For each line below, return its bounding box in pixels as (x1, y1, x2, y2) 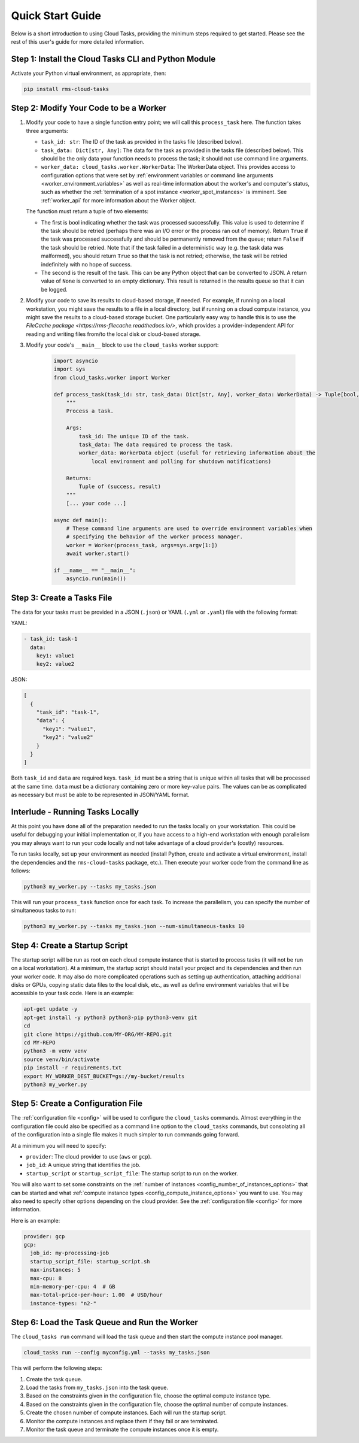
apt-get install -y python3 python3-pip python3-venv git (23, 1014, 197, 1021)
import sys (53, 366, 86, 372)
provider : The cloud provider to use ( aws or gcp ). (26, 1153, 152, 1160)
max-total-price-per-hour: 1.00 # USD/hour (30, 1292, 163, 1299)
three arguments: (26, 127, 69, 134)
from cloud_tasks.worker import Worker (53, 374, 171, 381)
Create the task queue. (26, 1375, 83, 1383)
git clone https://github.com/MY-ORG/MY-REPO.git (23, 1030, 172, 1038)
